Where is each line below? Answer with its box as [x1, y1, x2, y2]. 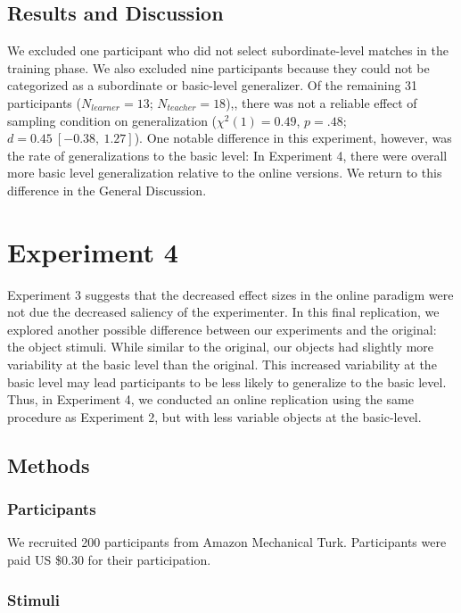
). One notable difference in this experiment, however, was [134, 128, 452, 147]
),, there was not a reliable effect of [226, 93, 417, 112]
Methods [7, 451, 90, 478]
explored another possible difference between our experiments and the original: [7, 319, 437, 338]
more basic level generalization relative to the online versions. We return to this [7, 163, 442, 182]
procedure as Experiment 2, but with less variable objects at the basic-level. [7, 407, 422, 426]
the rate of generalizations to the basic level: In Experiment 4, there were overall [7, 145, 448, 164]
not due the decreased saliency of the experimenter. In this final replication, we [7, 302, 440, 321]
